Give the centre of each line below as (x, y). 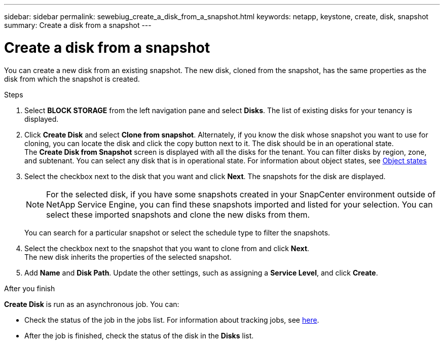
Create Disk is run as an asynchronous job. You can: (92, 304)
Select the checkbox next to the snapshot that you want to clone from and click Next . (167, 248)
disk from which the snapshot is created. (72, 79)
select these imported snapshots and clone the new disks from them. (178, 214)
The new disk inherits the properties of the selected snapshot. (128, 257)
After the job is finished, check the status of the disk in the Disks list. (139, 335)
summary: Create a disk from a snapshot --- (78, 25)
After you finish (30, 288)
